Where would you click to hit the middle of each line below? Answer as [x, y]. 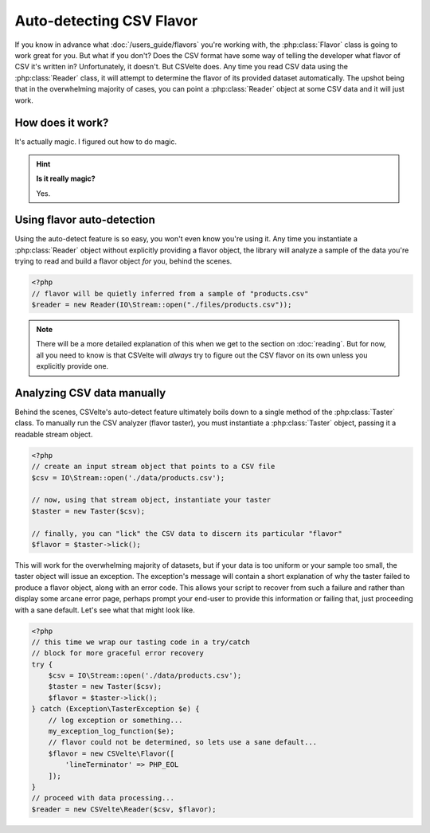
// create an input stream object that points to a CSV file [153, 467]
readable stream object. [54, 434]
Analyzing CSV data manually [90, 393]
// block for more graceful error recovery [118, 653]
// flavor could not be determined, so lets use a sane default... [183, 742]
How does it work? [62, 123]
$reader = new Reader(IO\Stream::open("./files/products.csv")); [162, 305]
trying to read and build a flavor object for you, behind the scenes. [123, 261]
